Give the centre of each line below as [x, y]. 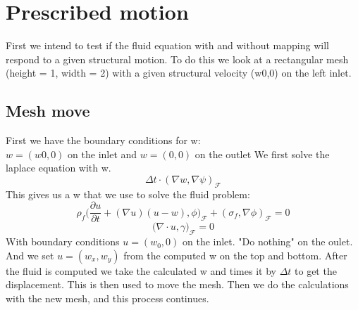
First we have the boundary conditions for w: [103, 140]
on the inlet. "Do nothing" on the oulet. [267, 241]
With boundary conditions [63, 241]
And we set [30, 255]
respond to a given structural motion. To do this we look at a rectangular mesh [177, 59]
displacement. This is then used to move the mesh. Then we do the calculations [177, 284]
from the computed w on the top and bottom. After [235, 255]
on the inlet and [103, 154]
